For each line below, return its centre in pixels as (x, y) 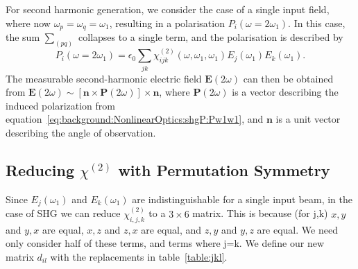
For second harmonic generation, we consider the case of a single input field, (168, 9)
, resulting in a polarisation (167, 23)
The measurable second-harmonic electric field (104, 78)
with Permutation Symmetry (224, 170)
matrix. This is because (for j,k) (260, 213)
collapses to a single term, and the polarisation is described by (211, 37)
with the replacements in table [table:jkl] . (139, 256)
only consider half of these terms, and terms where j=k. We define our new (165, 243)
